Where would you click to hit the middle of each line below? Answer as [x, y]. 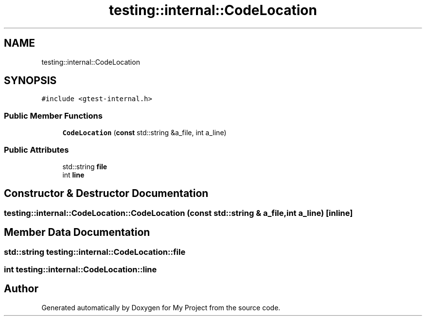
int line [73, 175]
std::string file [85, 166]
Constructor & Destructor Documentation [106, 194]
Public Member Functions [53, 116]
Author [21, 289]
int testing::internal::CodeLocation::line [80, 269]
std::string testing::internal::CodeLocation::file [95, 252]
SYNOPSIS [30, 81]
